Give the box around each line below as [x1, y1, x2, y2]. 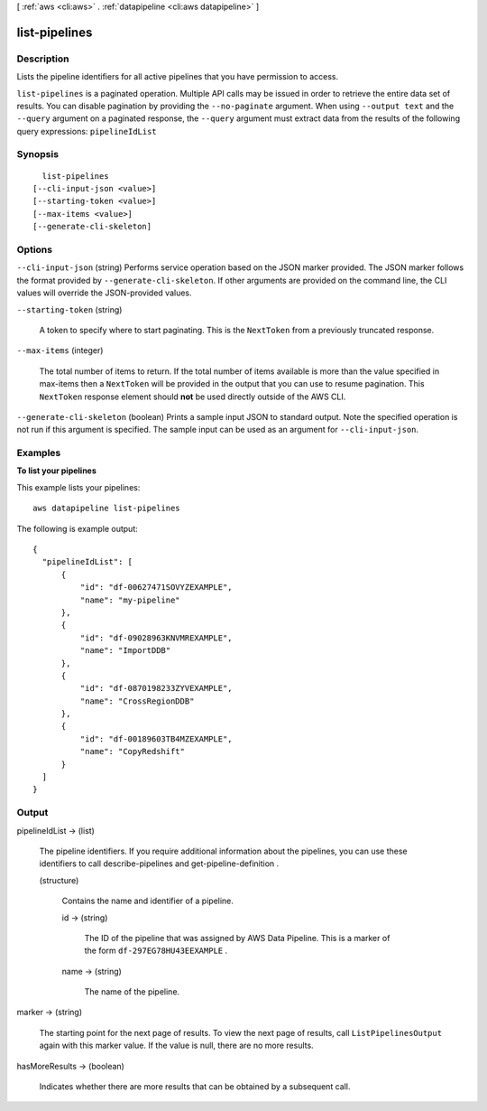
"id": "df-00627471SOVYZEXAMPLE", [79, 583, 234, 593]
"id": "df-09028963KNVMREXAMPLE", [79, 632, 234, 643]
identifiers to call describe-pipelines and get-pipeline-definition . [39, 858, 280, 869]
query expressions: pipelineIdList [16, 126, 157, 136]
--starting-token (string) [16, 303, 123, 315]
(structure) [39, 874, 79, 885]
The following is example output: [16, 523, 139, 534]
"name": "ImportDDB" [79, 646, 171, 656]
